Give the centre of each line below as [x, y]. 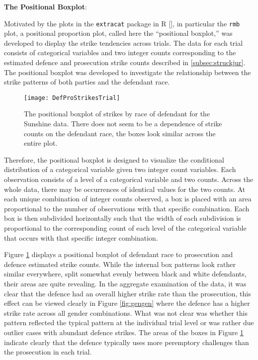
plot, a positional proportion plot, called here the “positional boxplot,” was [118, 33]
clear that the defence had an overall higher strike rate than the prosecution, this [128, 293]
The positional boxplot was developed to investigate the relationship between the [128, 72]
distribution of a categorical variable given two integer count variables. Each [120, 169]
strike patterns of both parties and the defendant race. [87, 82]
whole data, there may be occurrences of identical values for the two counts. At [125, 189]
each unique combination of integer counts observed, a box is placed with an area [128, 199]
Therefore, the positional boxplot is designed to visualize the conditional [114, 159]
